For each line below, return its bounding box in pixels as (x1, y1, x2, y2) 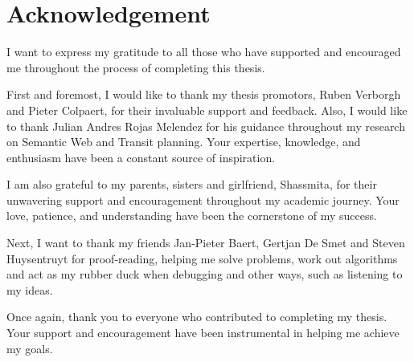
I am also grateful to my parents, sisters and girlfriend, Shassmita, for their (6, 176, 377, 193)
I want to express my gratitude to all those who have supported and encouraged (6, 43, 401, 60)
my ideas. (6, 281, 53, 298)
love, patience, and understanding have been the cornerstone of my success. (6, 207, 377, 224)
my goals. (6, 340, 53, 356)
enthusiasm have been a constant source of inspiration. (6, 148, 276, 165)
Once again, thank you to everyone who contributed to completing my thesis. (6, 308, 387, 325)
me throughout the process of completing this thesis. (6, 59, 265, 75)
